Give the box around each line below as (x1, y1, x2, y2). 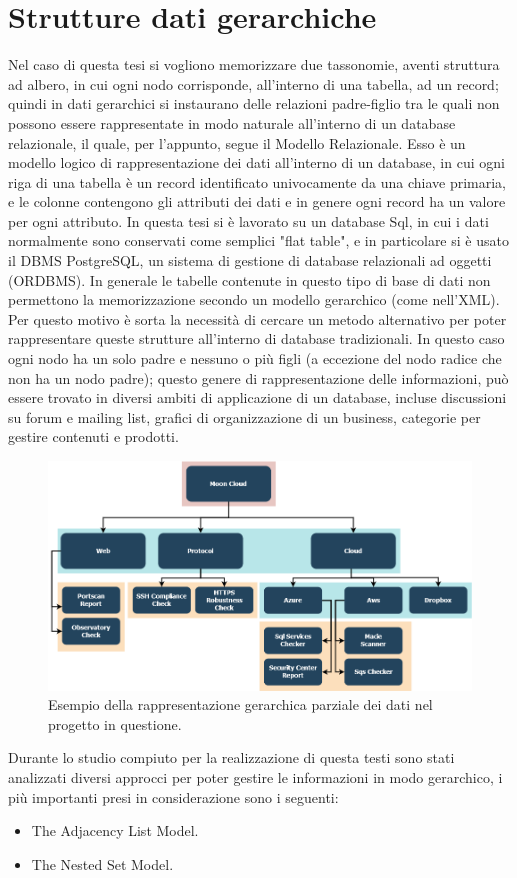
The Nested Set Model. (31, 853, 174, 874)
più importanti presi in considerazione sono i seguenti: (8, 786, 339, 807)
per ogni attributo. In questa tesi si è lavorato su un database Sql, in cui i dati (8, 210, 489, 231)
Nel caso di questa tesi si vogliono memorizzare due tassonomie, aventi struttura (8, 54, 500, 75)
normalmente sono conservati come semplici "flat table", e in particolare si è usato (8, 230, 509, 251)
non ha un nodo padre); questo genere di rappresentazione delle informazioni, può (8, 367, 509, 388)
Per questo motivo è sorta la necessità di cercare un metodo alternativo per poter (8, 308, 507, 329)
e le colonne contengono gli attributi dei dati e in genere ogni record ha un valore (8, 191, 506, 212)
